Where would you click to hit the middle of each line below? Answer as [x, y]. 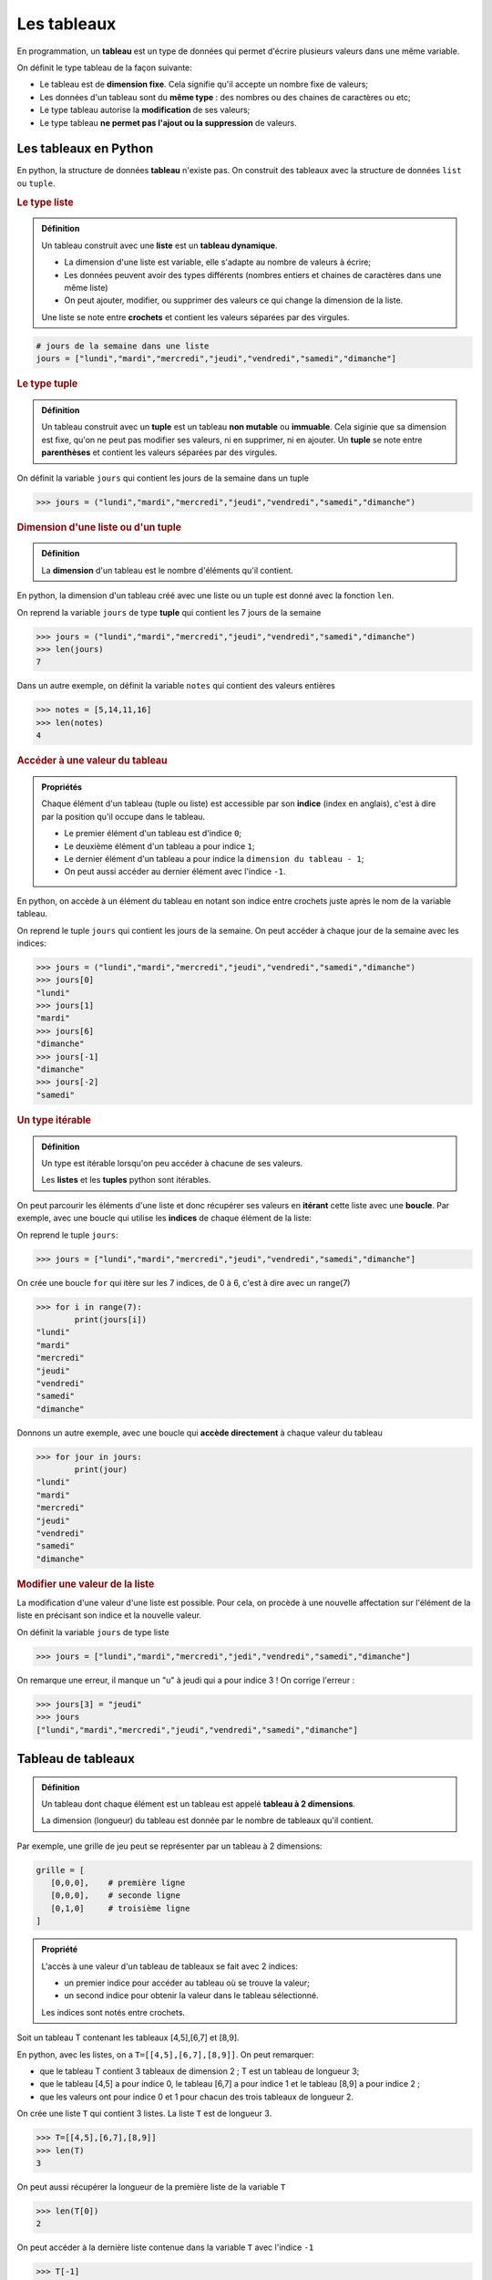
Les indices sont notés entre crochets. [113, 2012]
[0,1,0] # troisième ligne [120, 1908]
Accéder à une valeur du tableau [92, 761]
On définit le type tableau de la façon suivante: [105, 67]
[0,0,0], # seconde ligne [116, 1896]
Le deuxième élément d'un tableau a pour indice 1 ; [159, 846]
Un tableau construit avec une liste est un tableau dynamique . [159, 245]
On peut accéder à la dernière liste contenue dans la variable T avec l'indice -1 [165, 2247]
